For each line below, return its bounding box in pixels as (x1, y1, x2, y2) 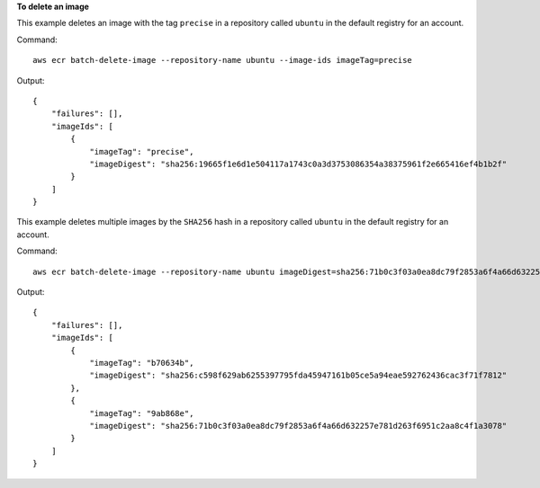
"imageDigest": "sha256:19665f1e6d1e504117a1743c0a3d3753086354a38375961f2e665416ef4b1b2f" (89, 158, 508, 169)
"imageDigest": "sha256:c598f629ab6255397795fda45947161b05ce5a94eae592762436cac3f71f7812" (89, 370, 508, 381)
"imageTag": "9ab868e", (89, 408, 194, 418)
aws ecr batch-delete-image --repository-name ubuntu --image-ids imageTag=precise (32, 55, 413, 66)
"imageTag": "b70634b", (89, 358, 194, 368)
